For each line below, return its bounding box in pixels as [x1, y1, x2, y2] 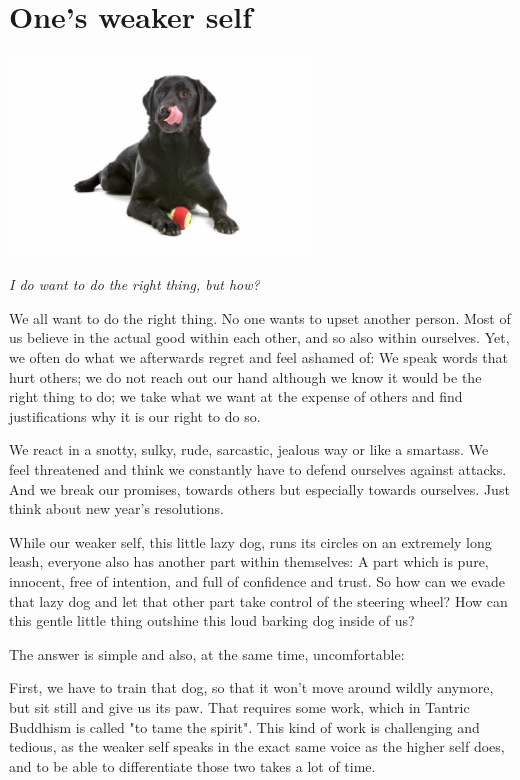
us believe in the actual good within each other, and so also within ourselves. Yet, [9, 327, 510, 348]
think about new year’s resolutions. [9, 498, 224, 519]
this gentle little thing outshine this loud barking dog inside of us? [9, 610, 415, 631]
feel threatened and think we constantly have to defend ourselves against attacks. [9, 459, 507, 480]
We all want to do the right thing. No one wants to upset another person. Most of [9, 307, 511, 328]
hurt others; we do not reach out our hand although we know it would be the [9, 366, 482, 387]
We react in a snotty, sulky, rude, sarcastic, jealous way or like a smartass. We [9, 439, 489, 460]
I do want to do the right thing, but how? [9, 274, 260, 295]
